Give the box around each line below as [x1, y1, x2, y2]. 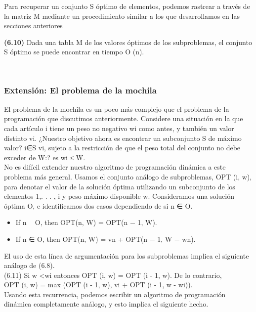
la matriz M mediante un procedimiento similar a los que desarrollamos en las [4, 10, 240, 21]
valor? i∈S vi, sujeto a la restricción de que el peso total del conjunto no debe [4, 142, 241, 153]
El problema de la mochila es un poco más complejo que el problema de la [4, 103, 229, 114]
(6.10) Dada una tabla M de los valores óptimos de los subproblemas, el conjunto [4, 37, 252, 47]
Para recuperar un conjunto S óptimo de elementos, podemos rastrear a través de [4, 1, 250, 11]
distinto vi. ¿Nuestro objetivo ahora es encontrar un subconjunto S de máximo [4, 133, 242, 143]
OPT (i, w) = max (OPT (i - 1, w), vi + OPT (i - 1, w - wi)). [4, 279, 193, 290]
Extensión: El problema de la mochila [4, 84, 157, 96]
